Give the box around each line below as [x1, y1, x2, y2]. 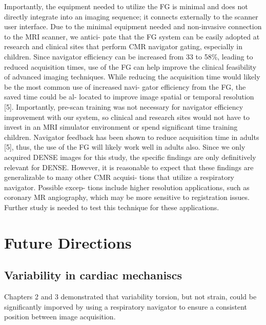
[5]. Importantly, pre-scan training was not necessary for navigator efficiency [4, 101, 243, 112]
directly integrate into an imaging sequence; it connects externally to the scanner [4, 11, 258, 22]
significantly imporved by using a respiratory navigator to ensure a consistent [4, 301, 247, 312]
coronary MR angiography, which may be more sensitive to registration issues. [4, 192, 250, 202]
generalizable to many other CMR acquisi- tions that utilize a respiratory [4, 172, 235, 182]
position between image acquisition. [4, 311, 116, 322]
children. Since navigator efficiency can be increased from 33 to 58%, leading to [4, 51, 253, 62]
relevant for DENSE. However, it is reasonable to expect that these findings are [4, 161, 254, 172]
